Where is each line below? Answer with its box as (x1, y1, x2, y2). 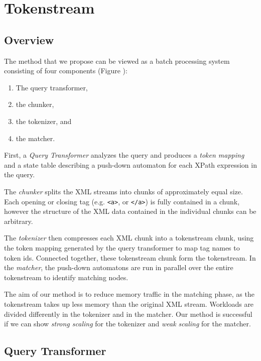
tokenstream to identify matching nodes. (4, 272, 128, 282)
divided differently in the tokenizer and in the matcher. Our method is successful (4, 308, 252, 319)
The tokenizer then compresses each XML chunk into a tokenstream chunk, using (4, 232, 254, 243)
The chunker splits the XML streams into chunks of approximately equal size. (4, 186, 243, 196)
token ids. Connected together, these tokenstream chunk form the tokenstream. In (4, 252, 256, 263)
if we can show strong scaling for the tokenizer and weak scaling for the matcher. (4, 318, 251, 329)
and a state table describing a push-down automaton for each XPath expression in (4, 159, 257, 170)
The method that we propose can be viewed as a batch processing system (4, 55, 230, 66)
